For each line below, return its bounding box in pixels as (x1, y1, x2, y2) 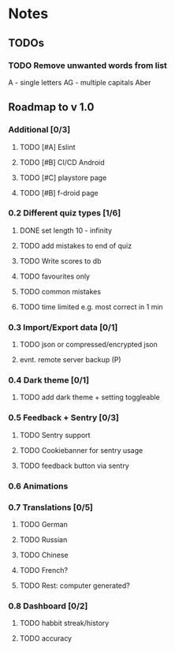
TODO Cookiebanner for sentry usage (19, 445, 143, 455)
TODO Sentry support (19, 430, 91, 440)
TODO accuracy (19, 634, 73, 643)
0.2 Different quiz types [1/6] (8, 208, 121, 219)
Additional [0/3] (8, 124, 71, 135)
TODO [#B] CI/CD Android (19, 157, 105, 166)
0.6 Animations (8, 481, 69, 492)
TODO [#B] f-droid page (19, 188, 99, 197)
